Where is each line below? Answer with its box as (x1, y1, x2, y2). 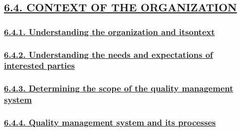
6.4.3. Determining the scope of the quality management (4, 82, 234, 94)
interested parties (4, 59, 75, 72)
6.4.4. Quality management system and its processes (4, 116, 216, 129)
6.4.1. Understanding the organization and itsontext (4, 25, 215, 38)
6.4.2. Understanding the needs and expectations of (4, 48, 213, 60)
